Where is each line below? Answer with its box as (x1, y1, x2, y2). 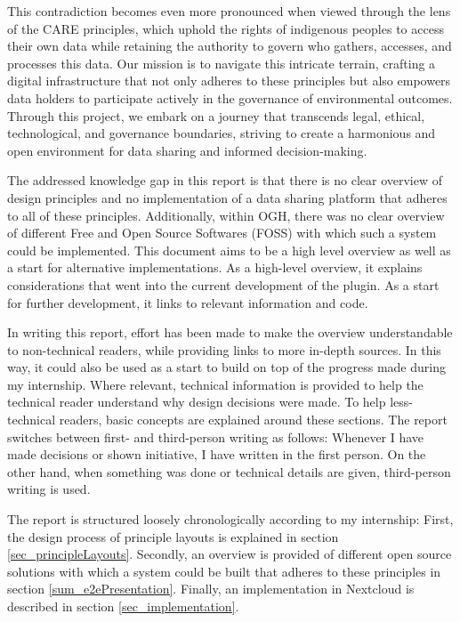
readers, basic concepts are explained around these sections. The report (59, 410, 448, 429)
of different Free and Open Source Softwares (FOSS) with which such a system (7, 223, 437, 242)
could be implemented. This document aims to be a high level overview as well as (7, 240, 451, 259)
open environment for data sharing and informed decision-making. (7, 141, 367, 159)
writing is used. (7, 480, 91, 498)
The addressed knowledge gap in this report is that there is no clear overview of (7, 171, 443, 190)
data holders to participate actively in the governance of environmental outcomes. (7, 88, 453, 107)
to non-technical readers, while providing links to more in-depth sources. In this (7, 340, 441, 359)
